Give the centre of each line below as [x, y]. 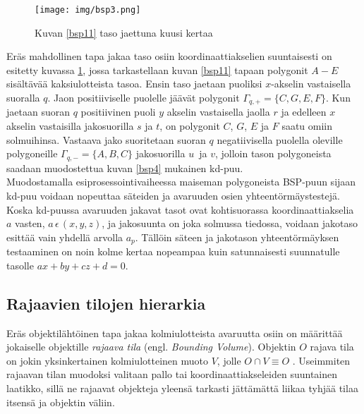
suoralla [23, 98]
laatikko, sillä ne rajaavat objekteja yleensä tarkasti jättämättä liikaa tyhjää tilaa [182, 388]
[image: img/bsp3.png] [88, 10]
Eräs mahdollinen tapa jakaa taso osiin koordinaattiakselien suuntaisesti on [169, 56]
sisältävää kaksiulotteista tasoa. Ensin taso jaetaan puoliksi [134, 84]
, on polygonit [190, 126]
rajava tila [332, 347]
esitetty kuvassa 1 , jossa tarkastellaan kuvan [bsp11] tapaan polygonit [157, 69]
